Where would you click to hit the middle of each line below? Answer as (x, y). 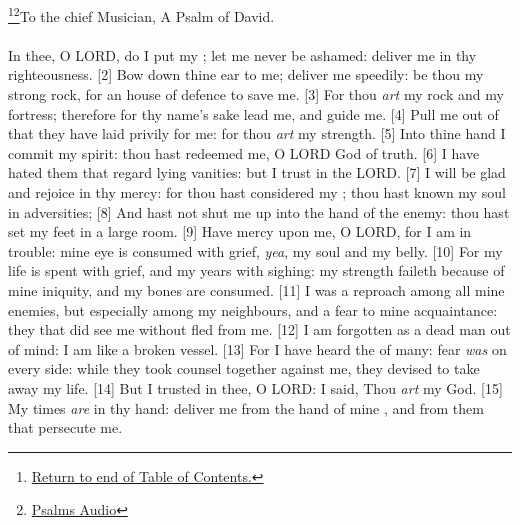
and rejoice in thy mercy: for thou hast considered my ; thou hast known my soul (257, 192)
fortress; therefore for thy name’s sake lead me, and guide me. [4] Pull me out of (253, 113)
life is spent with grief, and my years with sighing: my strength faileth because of (256, 270)
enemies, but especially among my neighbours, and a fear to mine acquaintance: (253, 309)
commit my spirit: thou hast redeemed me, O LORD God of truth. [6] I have (244, 152)
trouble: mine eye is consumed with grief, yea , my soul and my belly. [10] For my (255, 250)
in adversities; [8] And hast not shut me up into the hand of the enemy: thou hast (259, 211)
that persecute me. (65, 427)
